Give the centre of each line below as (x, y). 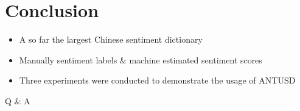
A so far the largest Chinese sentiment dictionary (111, 39)
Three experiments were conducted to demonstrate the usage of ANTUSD (157, 80)
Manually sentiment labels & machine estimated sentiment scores (141, 59)
